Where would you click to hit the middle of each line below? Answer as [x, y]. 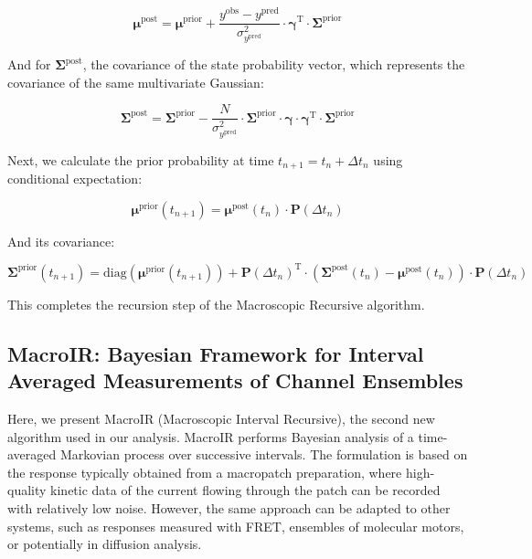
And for [29, 64]
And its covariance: [61, 241]
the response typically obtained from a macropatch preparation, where [205, 472]
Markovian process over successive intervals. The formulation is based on [264, 454]
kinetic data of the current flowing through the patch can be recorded [245, 490]
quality [27, 490]
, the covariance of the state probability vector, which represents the [274, 64]
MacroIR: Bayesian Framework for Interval [216, 353]
